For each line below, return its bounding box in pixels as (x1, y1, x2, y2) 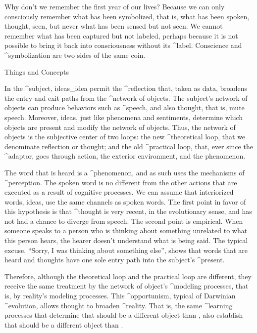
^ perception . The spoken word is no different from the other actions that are (4, 177, 237, 187)
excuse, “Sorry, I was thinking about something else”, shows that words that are (4, 245, 248, 255)
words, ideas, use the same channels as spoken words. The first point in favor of (4, 196, 246, 207)
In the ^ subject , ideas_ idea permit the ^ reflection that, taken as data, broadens (4, 83, 248, 93)
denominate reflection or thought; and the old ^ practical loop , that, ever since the (4, 141, 253, 151)
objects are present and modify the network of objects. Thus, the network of (4, 122, 236, 132)
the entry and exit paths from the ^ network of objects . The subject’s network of (4, 92, 248, 103)
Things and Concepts (4, 66, 69, 77)
